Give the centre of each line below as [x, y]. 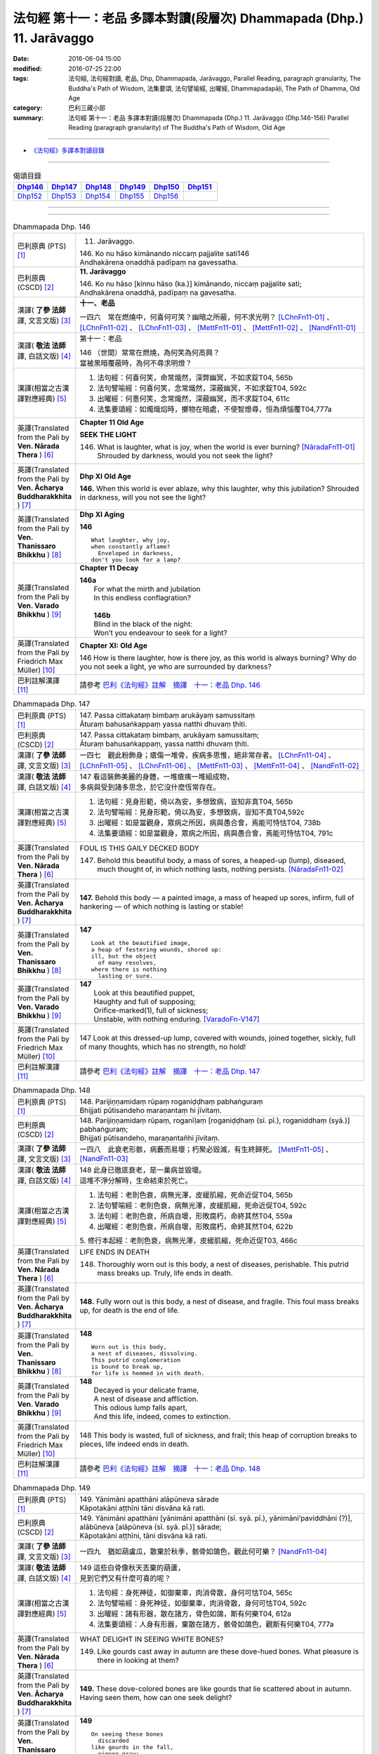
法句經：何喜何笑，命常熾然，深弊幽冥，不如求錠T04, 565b [195, 377]
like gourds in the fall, [132, 1747]
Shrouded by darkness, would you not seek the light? [185, 455]
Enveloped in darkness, [136, 553]
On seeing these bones [127, 1734]
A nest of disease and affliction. [146, 1399]
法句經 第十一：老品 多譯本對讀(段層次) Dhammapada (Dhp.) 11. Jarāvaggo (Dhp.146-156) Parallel [208, 118]
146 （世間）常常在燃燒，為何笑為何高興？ [150, 352]
